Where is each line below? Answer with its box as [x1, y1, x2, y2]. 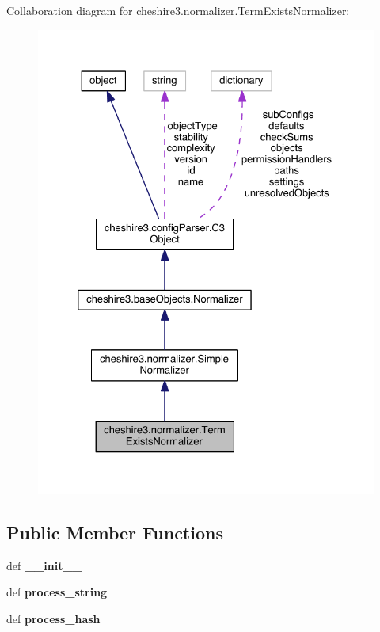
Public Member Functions [6, 520, 223, 544]
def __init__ [6, 557, 82, 573]
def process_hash [6, 610, 101, 626]
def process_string [6, 584, 108, 600]
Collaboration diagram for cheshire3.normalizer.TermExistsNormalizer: [6, 2, 350, 18]
